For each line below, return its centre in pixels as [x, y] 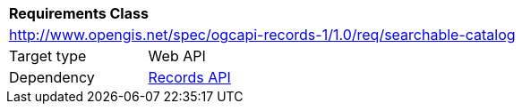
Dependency [52, 77]
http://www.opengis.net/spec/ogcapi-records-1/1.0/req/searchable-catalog [262, 35]
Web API [177, 56]
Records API [189, 77]
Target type [48, 56]
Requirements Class [79, 13]
